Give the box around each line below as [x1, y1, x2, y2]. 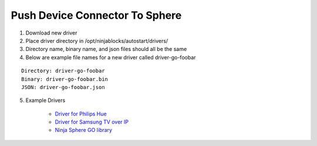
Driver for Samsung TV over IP [55, 118, 129, 125]
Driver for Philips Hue [55, 110, 107, 117]
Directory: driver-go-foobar [21, 67, 105, 74]
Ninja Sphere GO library [55, 127, 113, 134]
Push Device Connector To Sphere [11, 9, 182, 22]
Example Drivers [25, 97, 66, 104]
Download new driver [25, 29, 77, 36]
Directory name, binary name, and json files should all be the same [25, 46, 187, 53]
